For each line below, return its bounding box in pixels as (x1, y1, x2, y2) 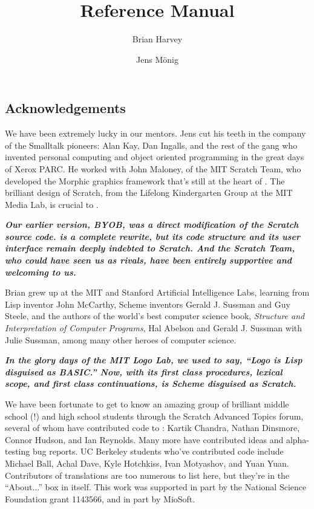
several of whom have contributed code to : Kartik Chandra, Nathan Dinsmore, (5, 421, 300, 434)
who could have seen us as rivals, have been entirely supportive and (5, 254, 292, 267)
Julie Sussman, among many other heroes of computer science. (5, 333, 237, 346)
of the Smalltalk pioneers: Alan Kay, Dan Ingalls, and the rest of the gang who (5, 138, 298, 151)
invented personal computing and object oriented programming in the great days (5, 151, 304, 163)
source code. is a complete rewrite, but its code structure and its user (5, 230, 300, 242)
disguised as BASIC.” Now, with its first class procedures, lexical (5, 365, 283, 378)
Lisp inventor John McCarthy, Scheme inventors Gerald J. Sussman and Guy (5, 297, 290, 310)
